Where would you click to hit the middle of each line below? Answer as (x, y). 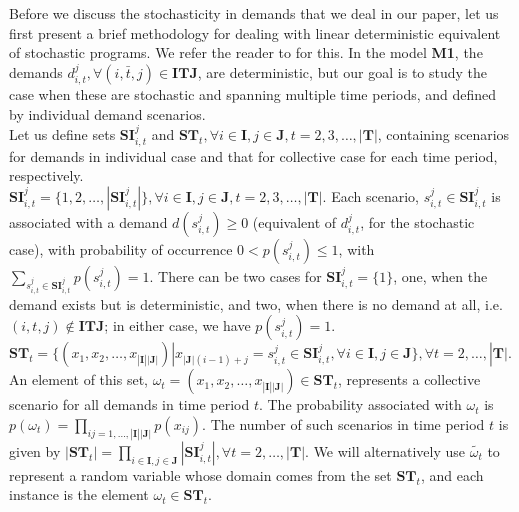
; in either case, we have (177, 325)
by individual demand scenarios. (107, 113)
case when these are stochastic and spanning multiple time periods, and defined (253, 94)
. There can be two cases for (235, 275)
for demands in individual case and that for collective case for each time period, (253, 155)
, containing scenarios (443, 133)
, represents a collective (409, 379)
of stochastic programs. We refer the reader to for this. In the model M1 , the (246, 52)
